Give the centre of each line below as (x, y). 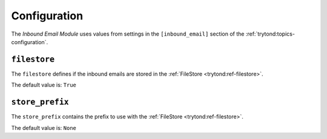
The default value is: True (44, 85)
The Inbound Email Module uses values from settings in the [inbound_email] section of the (128, 34)
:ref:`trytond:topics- (270, 34)
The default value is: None (44, 128)
